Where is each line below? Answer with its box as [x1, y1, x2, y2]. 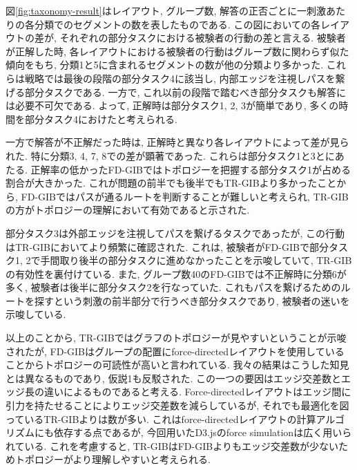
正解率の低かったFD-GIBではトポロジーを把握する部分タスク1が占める [30, 162, 351, 176]
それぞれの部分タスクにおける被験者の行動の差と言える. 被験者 [59, 30, 346, 45]
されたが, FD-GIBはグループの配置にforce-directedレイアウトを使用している [6, 344, 345, 358]
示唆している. [6, 307, 66, 321]
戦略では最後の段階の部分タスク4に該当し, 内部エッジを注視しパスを [24, 70, 336, 85]
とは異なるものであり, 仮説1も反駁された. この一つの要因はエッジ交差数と [6, 370, 341, 385]
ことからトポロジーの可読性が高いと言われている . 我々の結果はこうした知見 [6, 357, 349, 372]
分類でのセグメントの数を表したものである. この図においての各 [34, 17, 320, 31]
